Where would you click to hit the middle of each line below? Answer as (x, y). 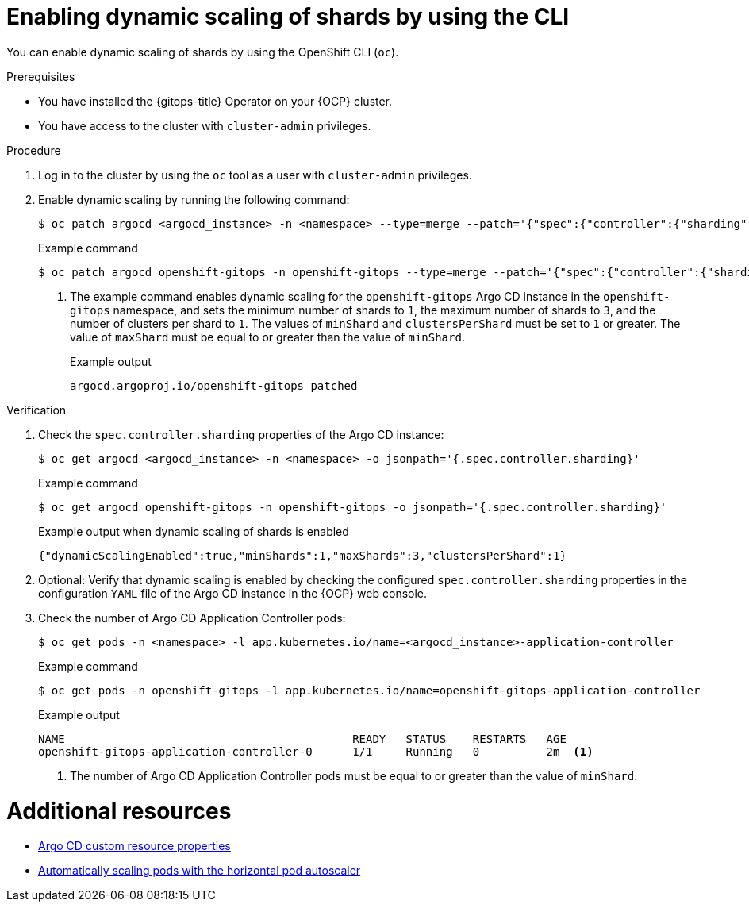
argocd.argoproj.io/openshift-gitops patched (214, 385)
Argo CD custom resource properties (134, 846)
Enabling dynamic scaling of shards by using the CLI (288, 17)
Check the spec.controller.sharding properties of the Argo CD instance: (241, 434)
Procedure (34, 150)
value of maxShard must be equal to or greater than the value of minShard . (267, 337)
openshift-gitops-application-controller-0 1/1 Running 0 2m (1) (316, 751)
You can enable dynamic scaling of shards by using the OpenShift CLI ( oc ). (203, 52)
